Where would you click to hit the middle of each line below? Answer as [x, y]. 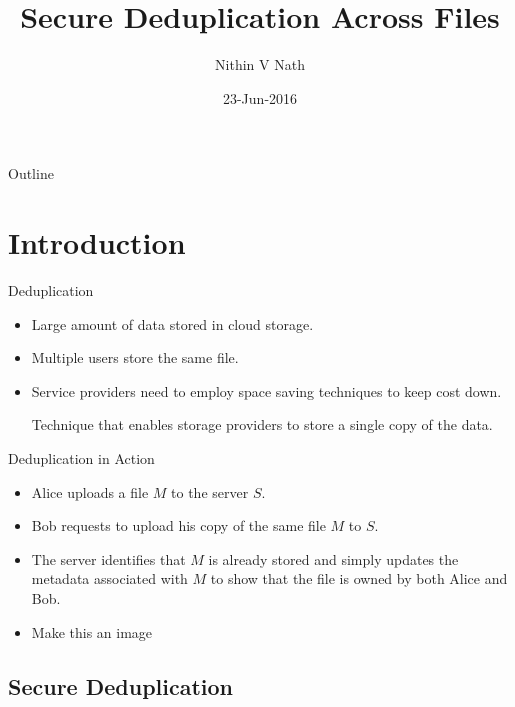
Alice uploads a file [90, 491]
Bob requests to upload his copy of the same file [178, 525]
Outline [31, 173]
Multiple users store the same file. [135, 357]
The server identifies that [108, 558]
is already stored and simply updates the [333, 558]
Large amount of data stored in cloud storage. [172, 323]
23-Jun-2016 [260, 97]
